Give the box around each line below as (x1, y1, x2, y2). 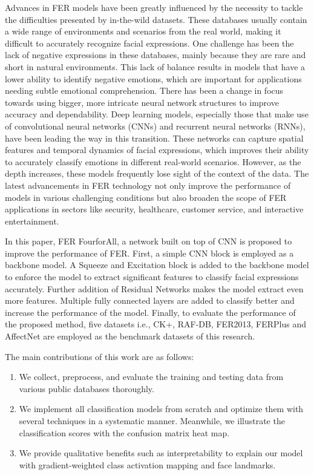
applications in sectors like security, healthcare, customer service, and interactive (5, 203, 304, 215)
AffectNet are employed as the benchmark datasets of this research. (5, 330, 255, 342)
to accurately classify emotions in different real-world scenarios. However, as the (5, 155, 301, 168)
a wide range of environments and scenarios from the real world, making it (5, 25, 281, 38)
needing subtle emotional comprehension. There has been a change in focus (5, 84, 284, 97)
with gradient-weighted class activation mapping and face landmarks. (19, 458, 276, 471)
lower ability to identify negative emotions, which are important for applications (5, 72, 302, 85)
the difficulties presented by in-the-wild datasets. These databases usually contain (5, 13, 307, 25)
